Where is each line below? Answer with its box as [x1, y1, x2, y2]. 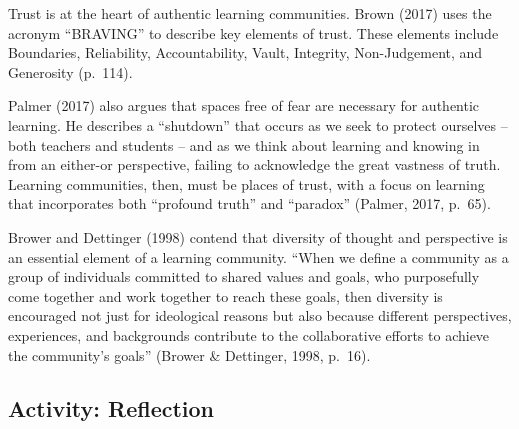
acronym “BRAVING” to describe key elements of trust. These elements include [8, 22, 499, 43]
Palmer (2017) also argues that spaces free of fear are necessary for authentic [8, 95, 480, 116]
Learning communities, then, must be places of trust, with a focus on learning [8, 173, 485, 194]
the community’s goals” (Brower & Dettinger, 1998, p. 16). [8, 344, 371, 365]
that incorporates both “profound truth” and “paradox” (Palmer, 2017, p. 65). [8, 193, 491, 214]
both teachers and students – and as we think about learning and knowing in [8, 134, 480, 155]
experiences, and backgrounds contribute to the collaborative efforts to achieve [8, 324, 490, 345]
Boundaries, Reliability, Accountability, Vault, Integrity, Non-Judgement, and [8, 42, 483, 63]
